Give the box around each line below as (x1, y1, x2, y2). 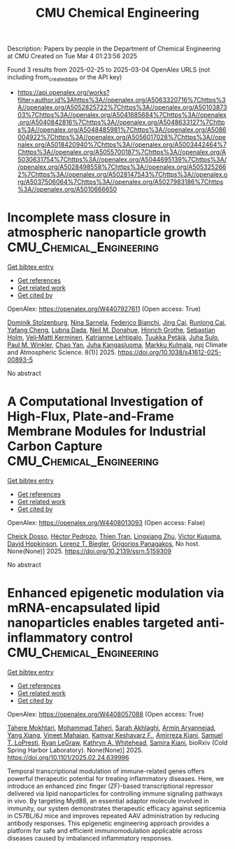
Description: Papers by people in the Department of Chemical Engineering (7, 44, 221, 53)
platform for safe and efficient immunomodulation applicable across (7, 826, 203, 835)
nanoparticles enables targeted (7, 615, 194, 631)
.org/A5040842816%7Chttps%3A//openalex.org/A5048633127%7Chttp (17, 118, 225, 126)
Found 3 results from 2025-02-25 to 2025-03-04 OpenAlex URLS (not (7, 65, 211, 74)
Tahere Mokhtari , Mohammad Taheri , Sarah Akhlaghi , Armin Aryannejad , (7, 724, 216, 732)
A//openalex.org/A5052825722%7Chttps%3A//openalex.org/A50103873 (17, 103, 227, 111)
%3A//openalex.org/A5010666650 (17, 184, 117, 193)
